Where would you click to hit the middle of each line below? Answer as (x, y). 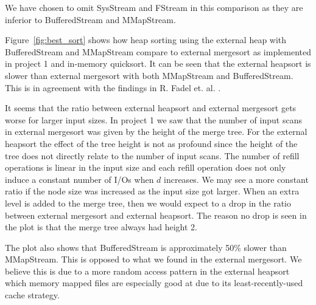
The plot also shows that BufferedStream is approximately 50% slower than (146, 247)
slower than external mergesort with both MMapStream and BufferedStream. (149, 75)
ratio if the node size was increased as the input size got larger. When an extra (152, 191)
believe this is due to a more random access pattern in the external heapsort (147, 271)
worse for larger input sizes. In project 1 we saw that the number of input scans (153, 119)
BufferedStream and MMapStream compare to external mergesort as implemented (158, 51)
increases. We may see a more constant (236, 179)
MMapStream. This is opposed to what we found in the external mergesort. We (153, 259)
